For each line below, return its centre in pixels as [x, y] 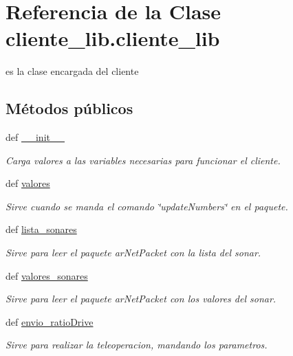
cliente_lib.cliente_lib [113, 38]
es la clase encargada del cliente [72, 71]
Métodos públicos [69, 108]
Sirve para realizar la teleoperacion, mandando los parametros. [137, 345]
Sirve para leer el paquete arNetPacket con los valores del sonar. [141, 299]
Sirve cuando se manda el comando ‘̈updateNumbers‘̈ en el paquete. [147, 206]
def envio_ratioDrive [50, 321]
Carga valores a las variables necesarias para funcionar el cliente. [143, 160]
